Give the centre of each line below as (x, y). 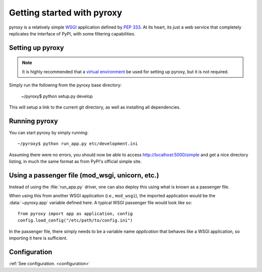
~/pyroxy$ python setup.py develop (57, 96)
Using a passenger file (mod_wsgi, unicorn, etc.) (84, 175)
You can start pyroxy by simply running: (49, 132)
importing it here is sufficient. (38, 238)
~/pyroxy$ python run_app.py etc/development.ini (78, 144)
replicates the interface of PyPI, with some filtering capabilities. (72, 33)
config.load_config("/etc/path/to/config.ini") (75, 220)
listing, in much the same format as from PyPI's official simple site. (75, 161)
